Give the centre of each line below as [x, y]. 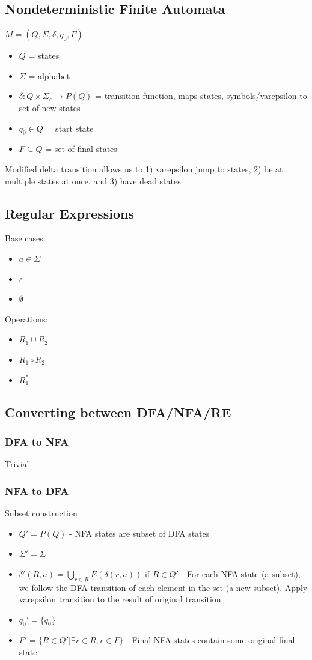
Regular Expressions [69, 213]
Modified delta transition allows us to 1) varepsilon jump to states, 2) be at [144, 168]
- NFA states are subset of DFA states [139, 533]
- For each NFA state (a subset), [241, 573]
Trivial [17, 464]
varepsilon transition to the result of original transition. [121, 599]
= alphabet [49, 75]
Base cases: [25, 238]
